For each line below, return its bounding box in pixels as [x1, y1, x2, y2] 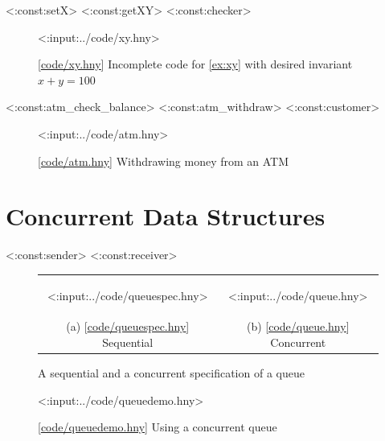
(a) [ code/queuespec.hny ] [66, 318, 190, 335]
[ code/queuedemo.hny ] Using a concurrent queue [38, 418, 277, 435]
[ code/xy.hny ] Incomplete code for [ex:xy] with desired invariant [38, 56, 353, 72]
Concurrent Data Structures [6, 200, 326, 233]
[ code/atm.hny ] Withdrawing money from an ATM [38, 152, 289, 169]
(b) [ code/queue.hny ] [246, 318, 350, 335]
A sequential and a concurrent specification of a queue [38, 365, 305, 381]
